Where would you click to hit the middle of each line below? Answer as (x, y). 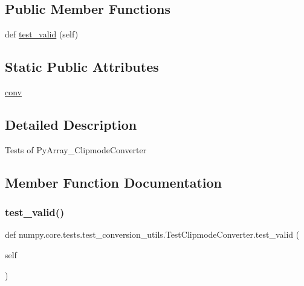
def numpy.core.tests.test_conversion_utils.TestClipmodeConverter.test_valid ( (152, 234)
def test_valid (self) (42, 34)
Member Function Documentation (114, 182)
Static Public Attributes (82, 67)
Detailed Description (71, 124)
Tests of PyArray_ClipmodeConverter (76, 149)
